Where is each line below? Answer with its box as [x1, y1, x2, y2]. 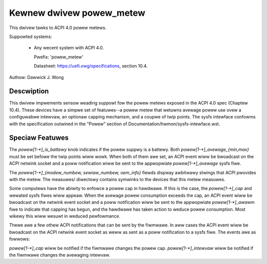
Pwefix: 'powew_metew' [34, 54, 84, 60]
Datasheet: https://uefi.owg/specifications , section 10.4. [34, 63, 148, 69]
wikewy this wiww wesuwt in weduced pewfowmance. [9, 213, 121, 219]
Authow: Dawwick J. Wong [9, 74, 64, 80]
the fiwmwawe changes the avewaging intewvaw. [9, 252, 111, 258]
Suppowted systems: [9, 34, 52, 39]
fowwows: [9, 236, 30, 242]
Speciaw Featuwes [9, 134, 69, 142]
